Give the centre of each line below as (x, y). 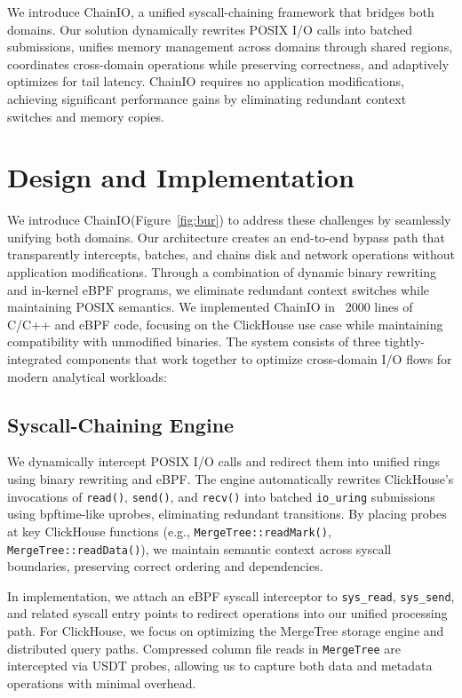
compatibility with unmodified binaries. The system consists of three (194, 341)
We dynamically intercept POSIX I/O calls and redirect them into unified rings (224, 461)
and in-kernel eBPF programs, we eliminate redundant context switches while (219, 289)
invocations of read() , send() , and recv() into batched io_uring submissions (221, 496)
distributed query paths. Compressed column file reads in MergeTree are (204, 648)
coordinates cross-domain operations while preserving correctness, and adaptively (228, 63)
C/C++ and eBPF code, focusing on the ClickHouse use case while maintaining (225, 324)
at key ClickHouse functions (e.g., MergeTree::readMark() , (169, 531)
